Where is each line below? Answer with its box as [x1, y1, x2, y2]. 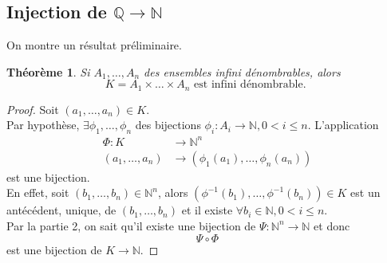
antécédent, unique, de [6, 202, 116, 218]
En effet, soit [6, 184, 69, 201]
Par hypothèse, [6, 116, 80, 133]
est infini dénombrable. [194, 79, 306, 91]
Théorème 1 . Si [6, 63, 90, 80]
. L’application [307, 116, 379, 133]
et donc [314, 217, 350, 234]
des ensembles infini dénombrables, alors [144, 63, 341, 80]
